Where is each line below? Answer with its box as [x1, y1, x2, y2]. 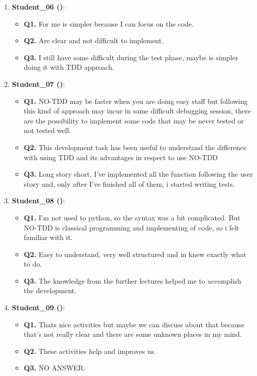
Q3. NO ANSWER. [24, 362, 85, 373]
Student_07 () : [12, 78, 65, 89]
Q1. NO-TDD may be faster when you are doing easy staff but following [24, 95, 248, 106]
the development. [24, 285, 77, 296]
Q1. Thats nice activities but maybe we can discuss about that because [24, 319, 244, 329]
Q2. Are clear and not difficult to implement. [24, 35, 164, 46]
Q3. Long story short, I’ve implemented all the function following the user [24, 169, 253, 179]
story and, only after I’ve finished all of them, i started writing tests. [24, 178, 235, 189]
